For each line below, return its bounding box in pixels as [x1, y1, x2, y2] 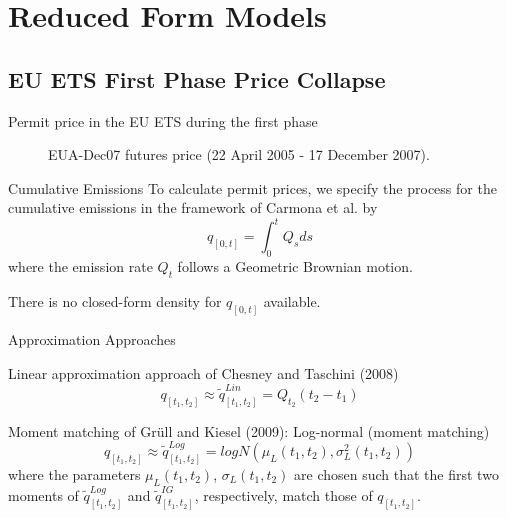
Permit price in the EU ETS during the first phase [8, 110, 318, 131]
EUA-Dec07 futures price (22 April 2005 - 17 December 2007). [48, 144, 430, 165]
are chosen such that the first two [294, 463, 499, 484]
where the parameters [8, 463, 141, 484]
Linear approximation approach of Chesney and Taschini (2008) [8, 362, 399, 383]
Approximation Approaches [8, 328, 176, 349]
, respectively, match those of [194, 484, 373, 505]
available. [263, 291, 321, 312]
